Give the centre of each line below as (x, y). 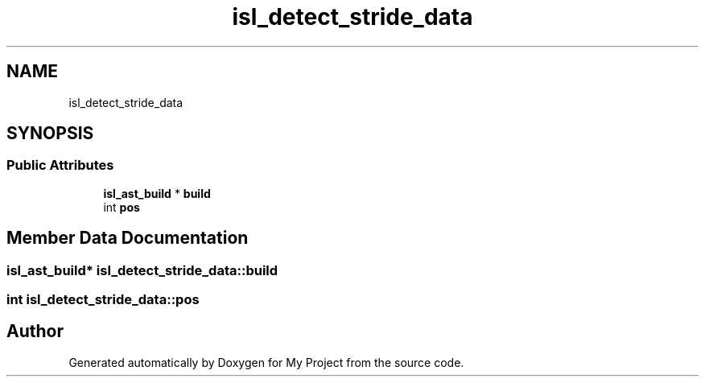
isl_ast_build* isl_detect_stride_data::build (142, 270)
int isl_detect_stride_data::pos (103, 300)
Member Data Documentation (128, 238)
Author (35, 332)
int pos (122, 207)
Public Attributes (60, 165)
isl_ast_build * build (157, 193)
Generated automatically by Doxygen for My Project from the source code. (266, 362)
